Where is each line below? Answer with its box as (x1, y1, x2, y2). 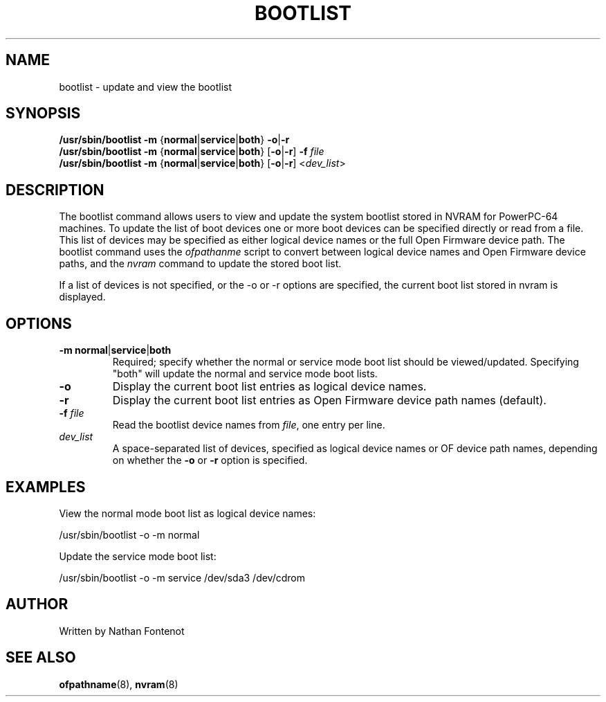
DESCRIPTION (6, 181, 104, 199)
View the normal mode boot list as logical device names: (59, 507, 316, 519)
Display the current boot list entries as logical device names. (112, 379, 427, 394)
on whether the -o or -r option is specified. (112, 454, 308, 467)
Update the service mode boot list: (59, 550, 217, 562)
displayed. (59, 291, 106, 303)
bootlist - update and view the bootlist (59, 80, 232, 93)
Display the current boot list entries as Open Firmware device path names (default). (112, 393, 547, 408)
